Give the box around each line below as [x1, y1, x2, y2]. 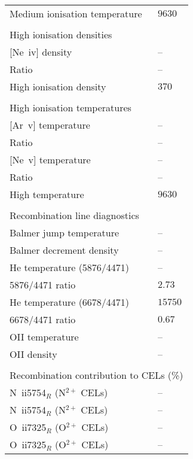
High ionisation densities [10, 28, 112, 41]
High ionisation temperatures [10, 101, 131, 114]
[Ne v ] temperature [10, 153, 91, 166]
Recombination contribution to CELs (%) [10, 368, 183, 382]
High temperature [10, 187, 84, 201]
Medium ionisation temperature [10, 7, 142, 20]
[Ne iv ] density [10, 45, 72, 59]
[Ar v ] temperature [10, 118, 90, 132]
